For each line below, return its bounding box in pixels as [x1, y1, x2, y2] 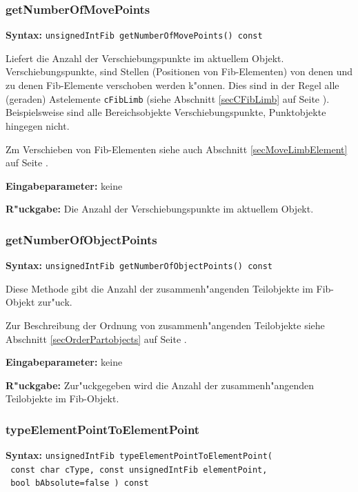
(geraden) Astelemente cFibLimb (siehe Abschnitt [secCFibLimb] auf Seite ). [6, 91, 330, 106]
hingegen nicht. [6, 118, 70, 132]
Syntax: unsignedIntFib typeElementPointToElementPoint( [6, 448, 272, 462]
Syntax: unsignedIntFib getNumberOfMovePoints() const [6, 28, 263, 42]
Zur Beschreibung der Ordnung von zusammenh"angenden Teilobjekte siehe [6, 317, 325, 332]
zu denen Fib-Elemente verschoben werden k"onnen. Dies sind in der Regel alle [6, 78, 339, 92]
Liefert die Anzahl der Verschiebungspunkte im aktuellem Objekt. [6, 50, 284, 65]
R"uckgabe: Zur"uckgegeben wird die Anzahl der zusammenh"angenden [6, 377, 314, 392]
